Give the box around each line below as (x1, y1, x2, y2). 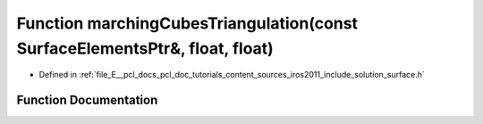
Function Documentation (16, 93, 158, 108)
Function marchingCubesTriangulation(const (16, 13, 358, 33)
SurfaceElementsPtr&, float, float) (16, 38, 275, 58)
